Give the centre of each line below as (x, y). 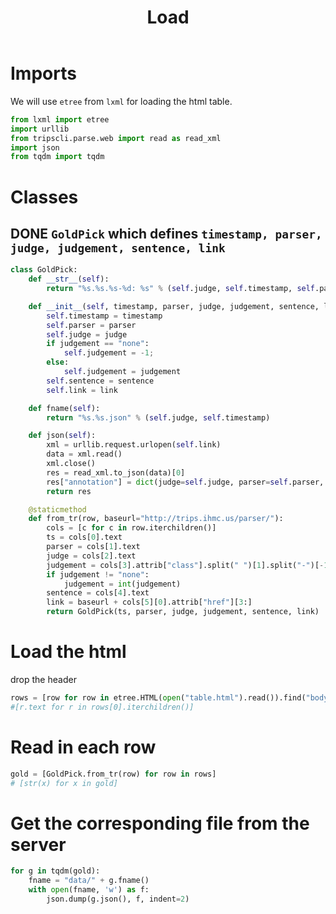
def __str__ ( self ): (69, 279)
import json (35, 147)
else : (58, 362)
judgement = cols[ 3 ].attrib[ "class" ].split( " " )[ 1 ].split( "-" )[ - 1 (187, 565)
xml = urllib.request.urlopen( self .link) (134, 445)
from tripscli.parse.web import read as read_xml (116, 138)
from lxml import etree (60, 119)
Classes (44, 197)
